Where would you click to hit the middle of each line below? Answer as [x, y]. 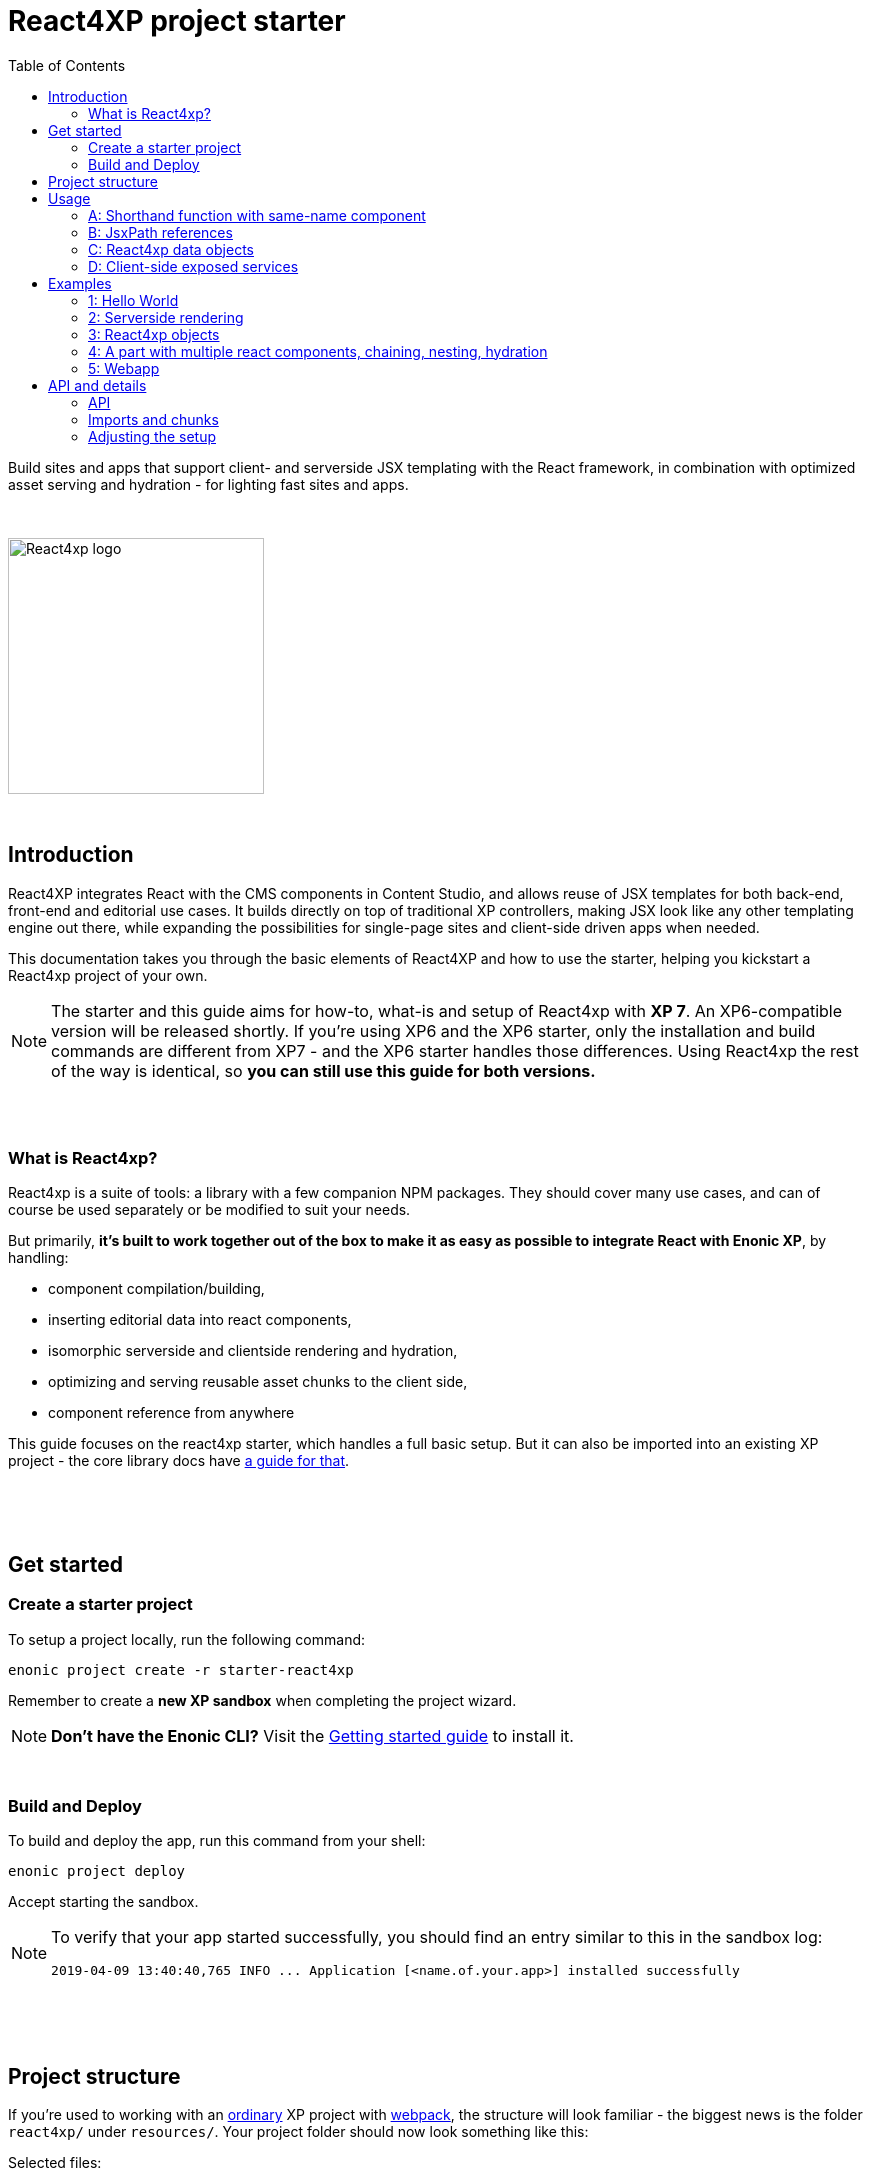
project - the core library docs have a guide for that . [179, 1461]
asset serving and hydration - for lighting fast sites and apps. [208, 484]
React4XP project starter [177, 21]
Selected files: [55, 2163]
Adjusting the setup [152, 436]
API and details [97, 385]
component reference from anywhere [171, 1413]
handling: [38, 1258]
